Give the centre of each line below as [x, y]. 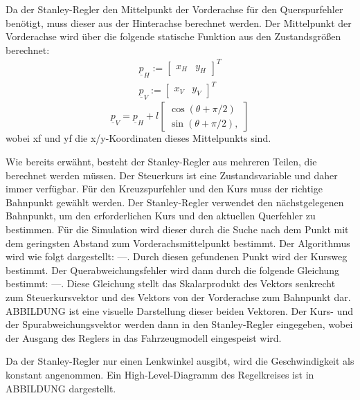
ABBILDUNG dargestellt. [61, 388]
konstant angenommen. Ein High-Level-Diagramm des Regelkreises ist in [160, 374]
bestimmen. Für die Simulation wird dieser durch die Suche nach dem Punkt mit [177, 229]
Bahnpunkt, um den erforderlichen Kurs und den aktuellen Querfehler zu [161, 216]
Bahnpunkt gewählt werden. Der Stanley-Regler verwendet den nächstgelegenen [175, 202]
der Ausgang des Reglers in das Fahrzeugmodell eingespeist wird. [144, 337]
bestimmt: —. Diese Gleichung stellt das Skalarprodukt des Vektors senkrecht [171, 283]
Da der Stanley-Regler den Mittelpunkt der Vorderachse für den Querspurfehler [174, 9]
